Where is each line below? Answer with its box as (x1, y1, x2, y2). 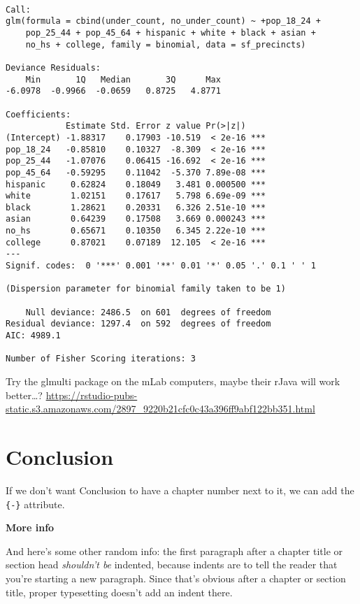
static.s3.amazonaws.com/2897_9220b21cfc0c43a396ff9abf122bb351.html (6, 401, 315, 416)
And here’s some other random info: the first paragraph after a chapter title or (6, 543, 343, 558)
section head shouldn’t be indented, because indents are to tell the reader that (6, 557, 338, 572)
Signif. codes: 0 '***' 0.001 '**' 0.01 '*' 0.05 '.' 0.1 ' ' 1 (6, 261, 316, 271)
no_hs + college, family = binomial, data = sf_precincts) (25, 39, 306, 50)
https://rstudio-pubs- (45, 387, 138, 402)
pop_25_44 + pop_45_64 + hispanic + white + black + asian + (25, 27, 316, 38)
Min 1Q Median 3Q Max (25, 74, 221, 85)
